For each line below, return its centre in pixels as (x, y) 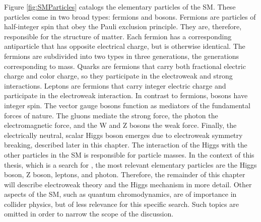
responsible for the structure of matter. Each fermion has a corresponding (118, 36)
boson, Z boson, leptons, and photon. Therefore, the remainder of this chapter (125, 174)
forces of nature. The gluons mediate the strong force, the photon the (111, 115)
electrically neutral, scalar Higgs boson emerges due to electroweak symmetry (123, 135)
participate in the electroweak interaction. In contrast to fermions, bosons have (126, 95)
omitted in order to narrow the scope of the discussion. (89, 214)
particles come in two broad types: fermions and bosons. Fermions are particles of (130, 16)
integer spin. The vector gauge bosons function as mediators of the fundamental (127, 105)
